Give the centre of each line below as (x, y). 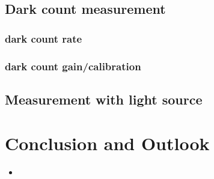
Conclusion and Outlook (107, 143)
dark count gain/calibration (73, 66)
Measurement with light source (104, 99)
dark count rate (44, 38)
